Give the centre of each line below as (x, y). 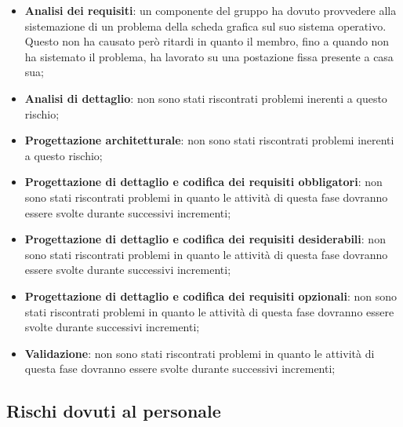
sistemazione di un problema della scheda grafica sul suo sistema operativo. (205, 26)
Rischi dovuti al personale (114, 411)
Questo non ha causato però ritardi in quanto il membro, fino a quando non (207, 41)
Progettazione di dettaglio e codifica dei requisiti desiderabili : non (205, 239)
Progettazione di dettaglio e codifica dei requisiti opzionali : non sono (211, 296)
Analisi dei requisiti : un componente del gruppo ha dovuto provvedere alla (211, 10)
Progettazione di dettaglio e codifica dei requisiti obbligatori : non (203, 182)
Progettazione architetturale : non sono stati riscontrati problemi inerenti (209, 140)
